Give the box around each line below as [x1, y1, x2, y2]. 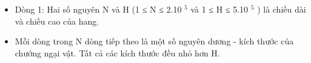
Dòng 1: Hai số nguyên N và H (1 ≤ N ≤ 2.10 [15, 3, 182, 15]
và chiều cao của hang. [15, 14, 99, 27]
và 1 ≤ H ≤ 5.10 [190, 3, 249, 15]
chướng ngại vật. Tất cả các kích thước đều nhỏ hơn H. [15, 46, 220, 59]
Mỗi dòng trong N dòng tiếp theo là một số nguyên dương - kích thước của [15, 35, 294, 47]
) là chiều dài [257, 3, 306, 15]
